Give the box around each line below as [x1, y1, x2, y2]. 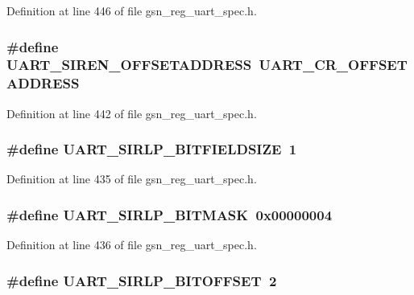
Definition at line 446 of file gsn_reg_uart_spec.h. [6, 2, 257, 18]
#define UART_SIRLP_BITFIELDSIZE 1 [6, 139, 297, 159]
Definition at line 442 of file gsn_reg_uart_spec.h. [6, 104, 257, 121]
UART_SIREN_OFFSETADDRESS [6, 55, 252, 75]
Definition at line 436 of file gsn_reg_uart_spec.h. [6, 236, 257, 253]
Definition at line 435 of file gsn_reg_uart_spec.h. [6, 170, 257, 187]
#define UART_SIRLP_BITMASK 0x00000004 [6, 204, 333, 224]
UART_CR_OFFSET [259, 55, 408, 75]
